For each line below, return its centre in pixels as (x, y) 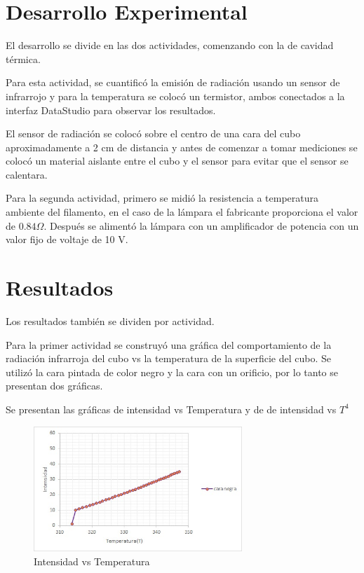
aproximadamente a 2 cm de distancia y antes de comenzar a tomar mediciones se (182, 147)
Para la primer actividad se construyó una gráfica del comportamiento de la (169, 344)
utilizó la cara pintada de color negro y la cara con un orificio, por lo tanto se (172, 372)
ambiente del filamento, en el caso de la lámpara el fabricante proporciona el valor (182, 212)
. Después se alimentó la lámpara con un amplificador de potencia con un (201, 225)
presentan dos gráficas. (54, 386)
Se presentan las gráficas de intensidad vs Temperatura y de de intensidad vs (171, 409)
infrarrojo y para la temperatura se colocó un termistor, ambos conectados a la (175, 96)
